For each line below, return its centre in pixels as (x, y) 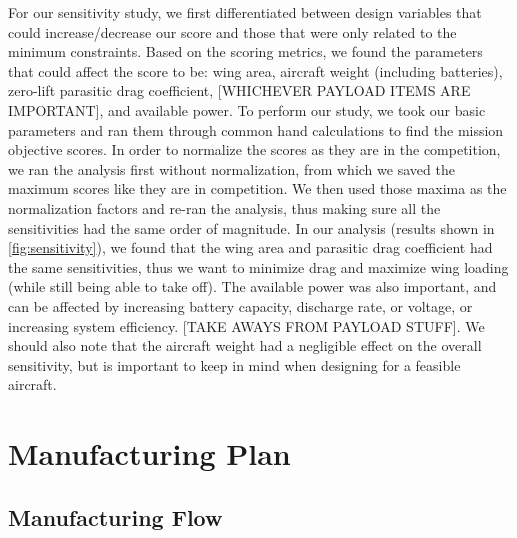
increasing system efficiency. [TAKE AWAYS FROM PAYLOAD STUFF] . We (246, 325)
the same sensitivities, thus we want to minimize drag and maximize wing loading (258, 266)
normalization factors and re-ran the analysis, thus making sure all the (224, 207)
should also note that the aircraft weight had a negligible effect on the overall (245, 345)
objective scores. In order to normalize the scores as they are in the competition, (254, 149)
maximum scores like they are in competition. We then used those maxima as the (257, 188)
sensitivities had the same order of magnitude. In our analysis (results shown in (251, 227)
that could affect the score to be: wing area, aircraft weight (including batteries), (255, 70)
